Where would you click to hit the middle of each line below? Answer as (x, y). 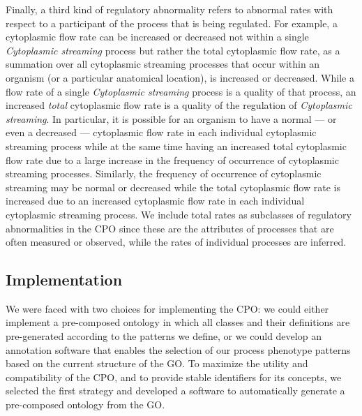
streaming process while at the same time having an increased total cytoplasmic (176, 146)
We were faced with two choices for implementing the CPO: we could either (167, 308)
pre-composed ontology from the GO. (85, 404)
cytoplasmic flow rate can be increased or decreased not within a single (157, 37)
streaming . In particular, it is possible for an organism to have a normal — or (171, 118)
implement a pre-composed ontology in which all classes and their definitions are (178, 322)
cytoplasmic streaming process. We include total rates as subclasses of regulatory (179, 214)
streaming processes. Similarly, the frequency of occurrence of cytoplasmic (164, 173)
